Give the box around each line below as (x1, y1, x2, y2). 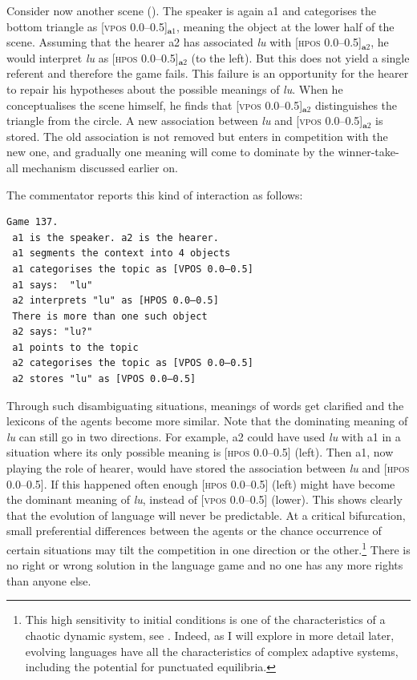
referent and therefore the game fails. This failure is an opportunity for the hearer (6, 65, 409, 82)
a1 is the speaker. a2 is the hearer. (12, 231, 219, 243)
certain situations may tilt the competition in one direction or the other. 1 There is (6, 539, 411, 557)
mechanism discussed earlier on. (22, 159, 178, 175)
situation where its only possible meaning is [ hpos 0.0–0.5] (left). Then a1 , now (6, 444, 394, 461)
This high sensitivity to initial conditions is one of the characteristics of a (25, 611, 386, 628)
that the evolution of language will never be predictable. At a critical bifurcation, (6, 506, 406, 523)
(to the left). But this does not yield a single (191, 49, 410, 66)
